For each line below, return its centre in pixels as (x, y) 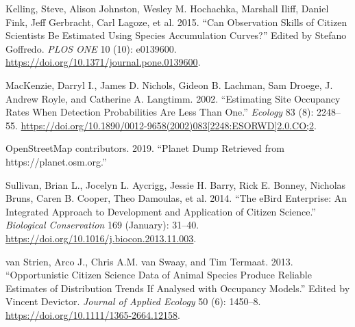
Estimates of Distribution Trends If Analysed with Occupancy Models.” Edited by (178, 288)
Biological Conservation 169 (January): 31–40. (102, 225)
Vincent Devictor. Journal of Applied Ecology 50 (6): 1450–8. (133, 301)
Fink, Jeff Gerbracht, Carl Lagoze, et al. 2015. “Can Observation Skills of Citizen (176, 22)
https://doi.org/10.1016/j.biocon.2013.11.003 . (101, 238)
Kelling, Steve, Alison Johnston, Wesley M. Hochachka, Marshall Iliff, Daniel (167, 8)
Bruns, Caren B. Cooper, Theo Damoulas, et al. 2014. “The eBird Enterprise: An (176, 198)
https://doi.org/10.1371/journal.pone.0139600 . (103, 62)
